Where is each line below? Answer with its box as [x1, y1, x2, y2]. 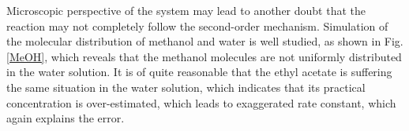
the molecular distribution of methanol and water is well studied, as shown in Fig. [6, 33, 403, 49]
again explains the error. [6, 110, 125, 126]
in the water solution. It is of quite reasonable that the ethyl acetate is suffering [6, 64, 392, 80]
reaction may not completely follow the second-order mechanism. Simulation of [6, 17, 388, 34]
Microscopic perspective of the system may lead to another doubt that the [6, 2, 366, 18]
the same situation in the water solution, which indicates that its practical [6, 78, 366, 95]
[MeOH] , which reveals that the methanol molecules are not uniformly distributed [6, 48, 402, 64]
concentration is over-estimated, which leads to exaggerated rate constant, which [6, 94, 396, 111]
